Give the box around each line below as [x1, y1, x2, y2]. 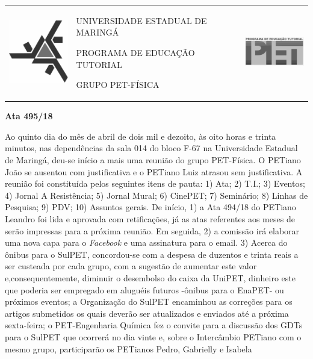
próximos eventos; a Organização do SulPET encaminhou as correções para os [5, 295, 293, 308]
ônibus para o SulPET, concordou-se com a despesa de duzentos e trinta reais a [5, 248, 299, 260]
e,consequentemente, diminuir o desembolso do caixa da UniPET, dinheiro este [5, 271, 296, 284]
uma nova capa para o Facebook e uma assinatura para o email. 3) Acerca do [5, 236, 288, 249]
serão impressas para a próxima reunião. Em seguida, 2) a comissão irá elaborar [5, 224, 300, 237]
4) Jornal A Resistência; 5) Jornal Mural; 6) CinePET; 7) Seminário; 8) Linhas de [5, 189, 308, 201]
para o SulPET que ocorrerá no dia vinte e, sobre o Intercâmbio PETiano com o [5, 330, 302, 343]
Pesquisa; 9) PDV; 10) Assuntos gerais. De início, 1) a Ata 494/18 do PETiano [5, 201, 296, 213]
